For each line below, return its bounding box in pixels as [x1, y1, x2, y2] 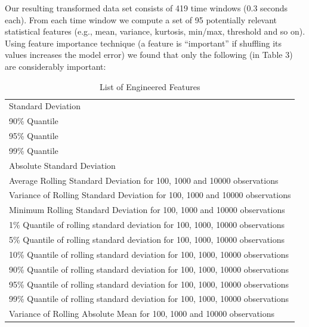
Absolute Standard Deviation [9, 159, 116, 171]
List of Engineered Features [100, 80, 200, 92]
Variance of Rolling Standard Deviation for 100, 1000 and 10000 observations [9, 189, 291, 201]
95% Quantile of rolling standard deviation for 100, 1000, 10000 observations [9, 277, 289, 290]
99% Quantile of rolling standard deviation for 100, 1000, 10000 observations [9, 292, 289, 305]
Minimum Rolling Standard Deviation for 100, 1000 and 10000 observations [9, 203, 285, 216]
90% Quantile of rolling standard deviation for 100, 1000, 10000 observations [9, 263, 289, 275]
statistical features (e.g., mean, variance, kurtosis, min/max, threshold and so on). [5, 25, 305, 38]
